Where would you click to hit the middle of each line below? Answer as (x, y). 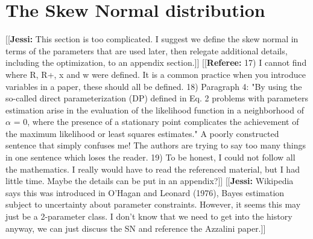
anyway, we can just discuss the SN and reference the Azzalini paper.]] (136, 228)
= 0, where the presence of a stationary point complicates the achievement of (156, 122)
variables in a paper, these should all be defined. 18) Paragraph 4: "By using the (154, 86)
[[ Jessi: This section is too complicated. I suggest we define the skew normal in (152, 39)
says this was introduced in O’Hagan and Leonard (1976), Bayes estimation (145, 192)
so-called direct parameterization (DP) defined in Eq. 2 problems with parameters (157, 98)
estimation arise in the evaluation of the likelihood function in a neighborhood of (155, 110)
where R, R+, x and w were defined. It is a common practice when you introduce (156, 74)
